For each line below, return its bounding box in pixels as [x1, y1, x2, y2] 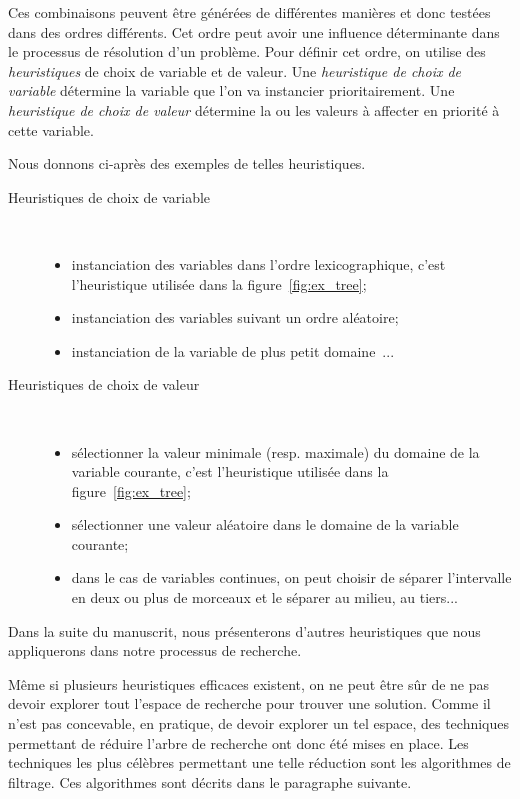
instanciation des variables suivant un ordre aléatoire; [71, 307, 399, 328]
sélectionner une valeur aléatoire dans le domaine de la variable [71, 514, 459, 535]
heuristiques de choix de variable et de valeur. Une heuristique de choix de [8, 60, 462, 81]
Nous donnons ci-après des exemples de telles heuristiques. [8, 153, 366, 174]
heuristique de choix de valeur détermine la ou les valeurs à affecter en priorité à [8, 99, 500, 120]
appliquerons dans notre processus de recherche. [8, 640, 302, 661]
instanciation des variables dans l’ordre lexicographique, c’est [71, 253, 446, 274]
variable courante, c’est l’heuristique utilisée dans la [71, 461, 389, 482]
